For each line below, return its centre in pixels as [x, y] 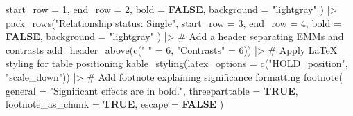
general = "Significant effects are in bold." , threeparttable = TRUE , [152, 90]
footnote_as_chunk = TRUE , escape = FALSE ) [115, 104]
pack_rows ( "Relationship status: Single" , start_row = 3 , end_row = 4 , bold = [173, 22]
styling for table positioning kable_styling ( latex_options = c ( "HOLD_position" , [177, 63]
